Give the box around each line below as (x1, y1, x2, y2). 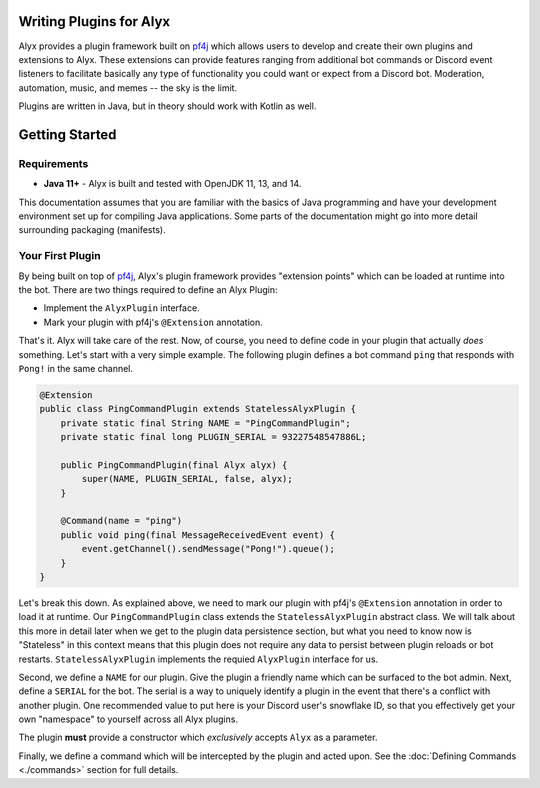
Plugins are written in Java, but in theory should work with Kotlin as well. (18, 100, 317, 112)
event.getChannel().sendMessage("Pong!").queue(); (81, 543, 335, 555)
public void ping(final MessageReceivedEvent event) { (60, 529, 335, 540)
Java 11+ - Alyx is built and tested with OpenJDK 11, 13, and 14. (43, 178, 302, 190)
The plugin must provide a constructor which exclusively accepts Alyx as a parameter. (18, 731, 378, 744)
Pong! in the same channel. (18, 362, 134, 374)
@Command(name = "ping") (60, 515, 183, 527)
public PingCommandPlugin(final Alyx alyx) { (60, 459, 288, 470)
